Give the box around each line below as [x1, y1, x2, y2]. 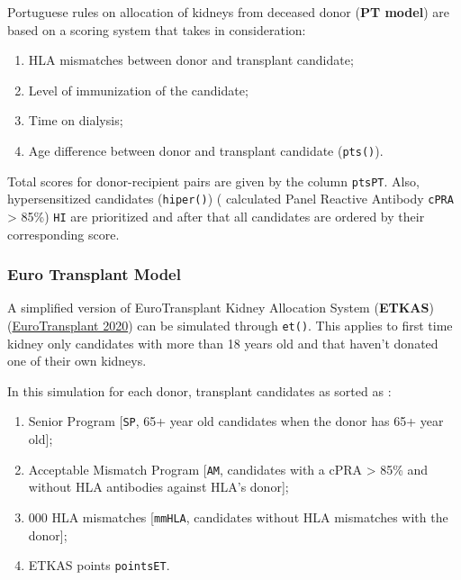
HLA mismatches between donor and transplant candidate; [28, 50, 354, 69]
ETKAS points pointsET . [28, 556, 170, 575]
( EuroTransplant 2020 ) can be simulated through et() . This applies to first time [7, 316, 453, 334]
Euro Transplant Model [7, 263, 181, 285]
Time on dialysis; [28, 111, 123, 130]
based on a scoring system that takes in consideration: [7, 20, 306, 39]
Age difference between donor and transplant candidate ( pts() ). [28, 140, 384, 159]
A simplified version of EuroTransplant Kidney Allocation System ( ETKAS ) [7, 298, 434, 317]
